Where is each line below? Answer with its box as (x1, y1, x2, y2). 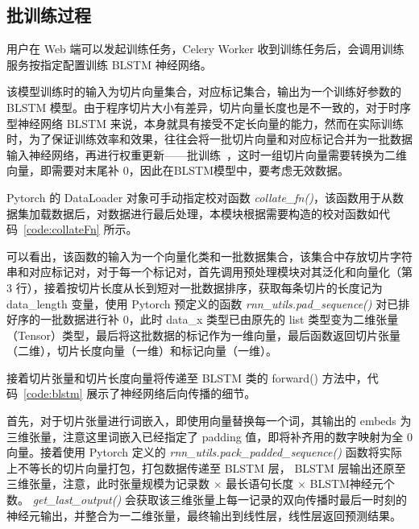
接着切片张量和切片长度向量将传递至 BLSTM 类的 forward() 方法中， (6, 369, 367, 386)
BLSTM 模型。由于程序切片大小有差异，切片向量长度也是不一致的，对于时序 (6, 98, 412, 115)
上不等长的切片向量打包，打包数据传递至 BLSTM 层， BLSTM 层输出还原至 (6, 459, 406, 476)
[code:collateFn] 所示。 (23, 221, 138, 238)
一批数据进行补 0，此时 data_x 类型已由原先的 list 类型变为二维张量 (39, 311, 399, 328)
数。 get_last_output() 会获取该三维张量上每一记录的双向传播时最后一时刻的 (6, 491, 407, 508)
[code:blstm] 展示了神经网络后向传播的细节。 (23, 385, 256, 402)
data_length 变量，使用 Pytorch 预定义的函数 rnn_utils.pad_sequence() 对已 (6, 295, 399, 312)
